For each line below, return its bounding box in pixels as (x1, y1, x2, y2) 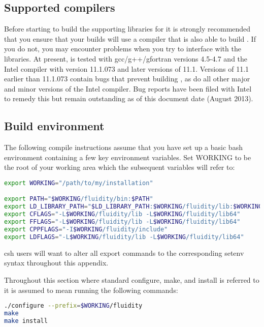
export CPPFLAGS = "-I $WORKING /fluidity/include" (4, 225, 168, 233)
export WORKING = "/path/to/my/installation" (4, 179, 153, 187)
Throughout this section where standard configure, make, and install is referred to (4, 274, 259, 285)
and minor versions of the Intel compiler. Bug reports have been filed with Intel (4, 83, 252, 94)
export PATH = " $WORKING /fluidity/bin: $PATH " (4, 195, 153, 203)
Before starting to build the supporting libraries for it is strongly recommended (4, 23, 251, 34)
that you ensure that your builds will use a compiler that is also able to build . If (4, 33, 256, 44)
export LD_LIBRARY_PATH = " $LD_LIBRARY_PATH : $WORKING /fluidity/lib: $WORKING (4, 203, 262, 211)
